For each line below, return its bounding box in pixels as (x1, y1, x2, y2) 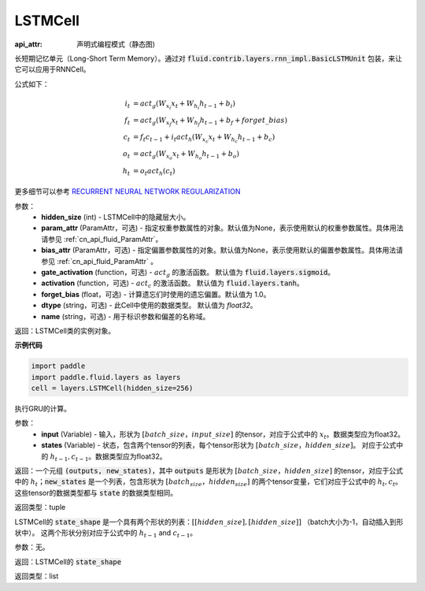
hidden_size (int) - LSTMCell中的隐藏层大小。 (41, 212, 190, 221)
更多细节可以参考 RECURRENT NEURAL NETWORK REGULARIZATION (14, 187, 241, 196)
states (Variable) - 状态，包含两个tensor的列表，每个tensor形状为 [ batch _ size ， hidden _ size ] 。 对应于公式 (41, 440, 397, 450)
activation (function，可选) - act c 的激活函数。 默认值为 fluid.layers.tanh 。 (41, 278, 304, 290)
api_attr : (14, 39, 43, 49)
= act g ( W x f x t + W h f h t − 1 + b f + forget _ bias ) (132, 116, 288, 128)
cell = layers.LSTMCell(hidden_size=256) (31, 384, 194, 393)
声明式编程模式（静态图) (76, 39, 156, 49)
